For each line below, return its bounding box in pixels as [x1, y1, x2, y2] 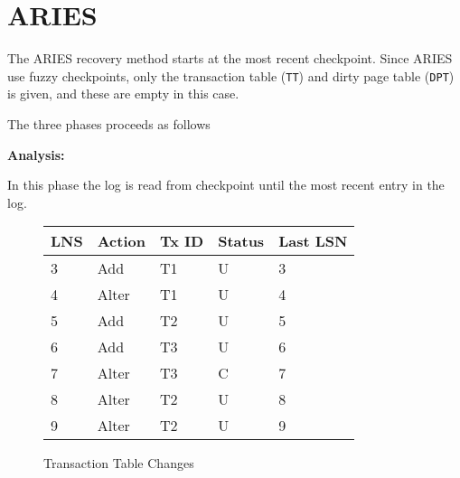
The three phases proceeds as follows [7, 114, 211, 133]
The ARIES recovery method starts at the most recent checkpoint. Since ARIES [7, 49, 453, 68]
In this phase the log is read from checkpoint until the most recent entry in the [7, 175, 445, 194]
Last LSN [278, 230, 348, 252]
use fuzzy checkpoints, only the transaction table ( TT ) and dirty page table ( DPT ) [7, 66, 455, 85]
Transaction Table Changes [43, 454, 194, 473]
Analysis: [7, 145, 65, 164]
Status [218, 230, 265, 252]
